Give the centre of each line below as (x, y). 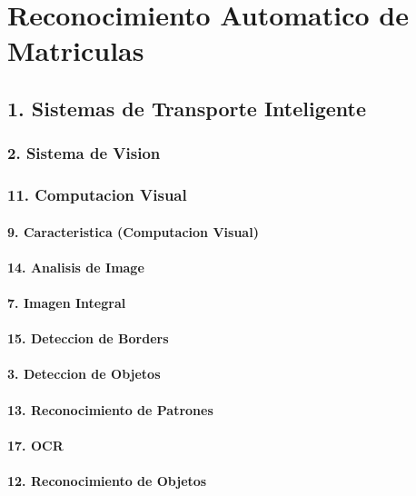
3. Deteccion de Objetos (84, 374)
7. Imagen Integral (67, 303)
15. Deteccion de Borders (88, 338)
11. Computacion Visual (97, 195)
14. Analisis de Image (76, 267)
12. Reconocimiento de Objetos (107, 480)
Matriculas (76, 50)
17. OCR (35, 445)
